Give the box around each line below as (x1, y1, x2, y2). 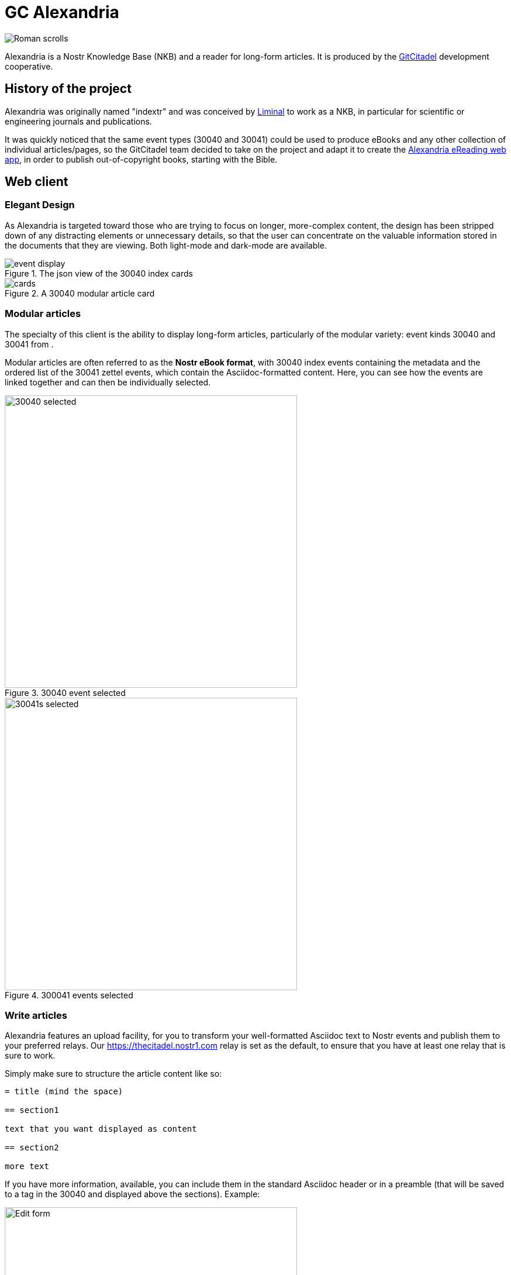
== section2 (5, 1143, 59, 1153)
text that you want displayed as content (5, 1124, 197, 1134)
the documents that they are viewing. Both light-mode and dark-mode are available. (5, 240, 327, 250)
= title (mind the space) (5, 1087, 123, 1097)
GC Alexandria (5, 2, 119, 22)
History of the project (5, 81, 132, 97)
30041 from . (5, 339, 54, 349)
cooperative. (5, 61, 53, 71)
